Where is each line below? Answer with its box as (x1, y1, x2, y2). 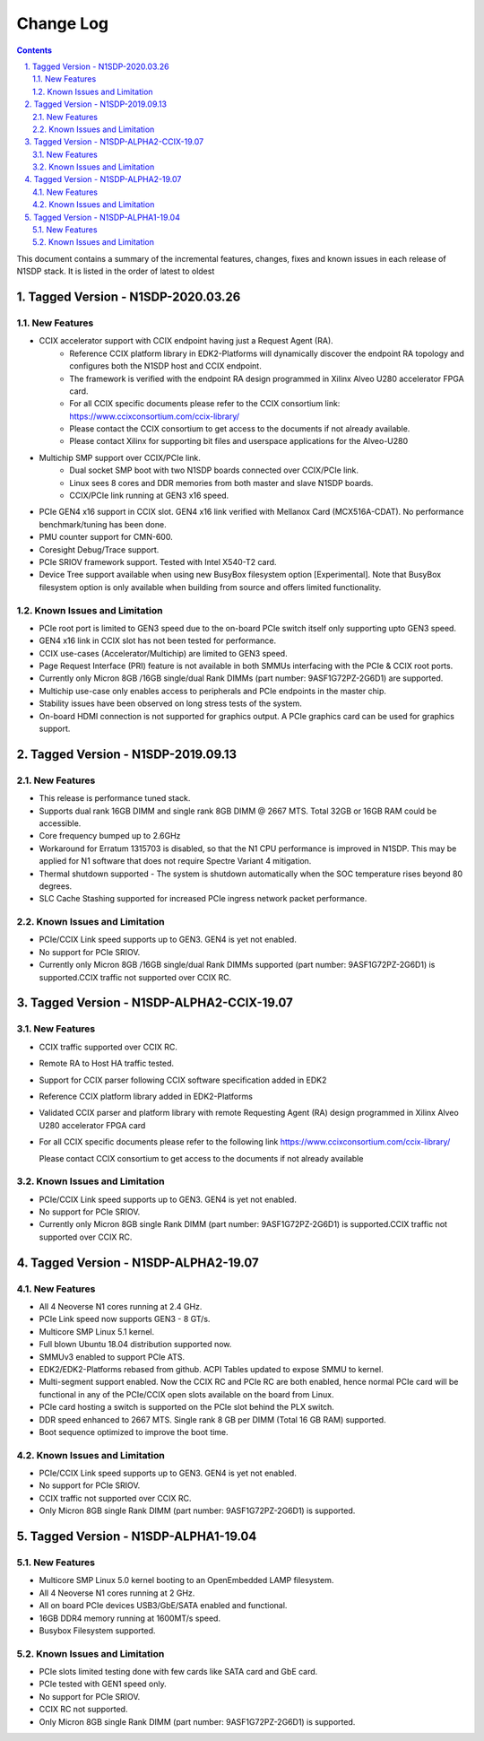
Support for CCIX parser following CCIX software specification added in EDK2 (39, 1075, 327, 1085)
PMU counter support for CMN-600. (39, 532, 174, 543)
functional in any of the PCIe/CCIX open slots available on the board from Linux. (39, 1388, 334, 1399)
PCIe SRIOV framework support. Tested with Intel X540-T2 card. (39, 556, 277, 567)
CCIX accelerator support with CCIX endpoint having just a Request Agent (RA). (39, 335, 333, 346)
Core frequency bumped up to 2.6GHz (39, 831, 181, 841)
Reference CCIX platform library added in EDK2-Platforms (39, 1091, 253, 1101)
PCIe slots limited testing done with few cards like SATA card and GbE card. (39, 1667, 318, 1677)
